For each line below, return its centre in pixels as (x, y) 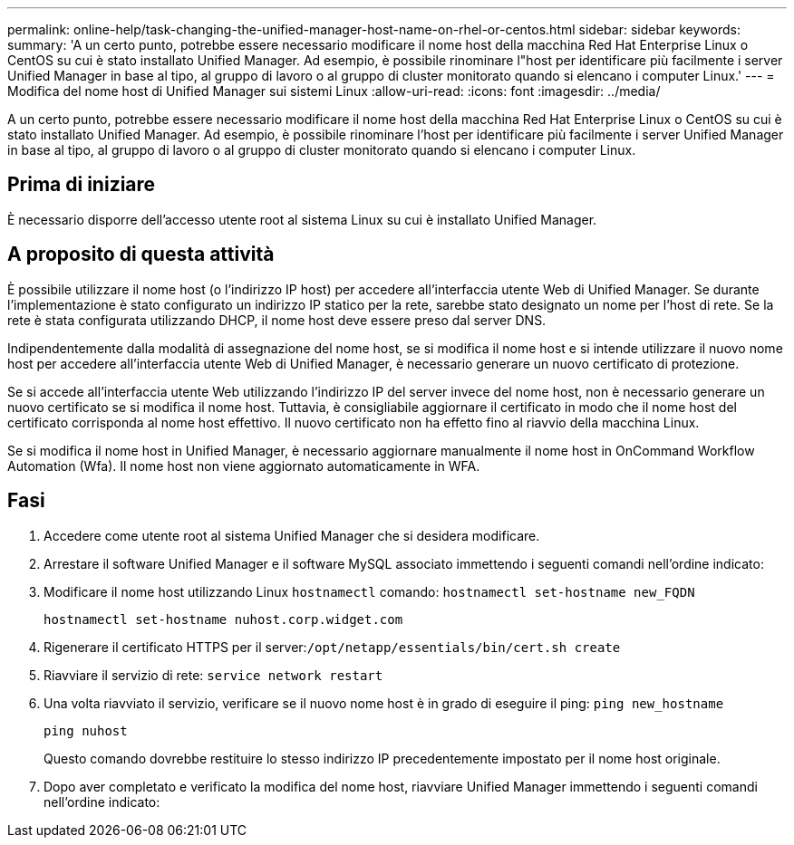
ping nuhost (86, 730)
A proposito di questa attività (141, 254)
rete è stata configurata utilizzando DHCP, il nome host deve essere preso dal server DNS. (277, 320)
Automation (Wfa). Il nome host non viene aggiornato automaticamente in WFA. (244, 466)
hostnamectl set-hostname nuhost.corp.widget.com (223, 619)
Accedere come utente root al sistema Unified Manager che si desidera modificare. (292, 535)
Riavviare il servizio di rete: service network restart (213, 675)
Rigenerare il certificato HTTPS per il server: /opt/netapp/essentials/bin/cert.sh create (332, 647)
